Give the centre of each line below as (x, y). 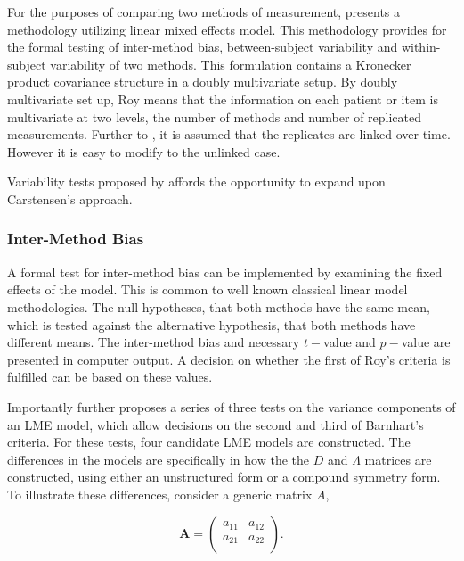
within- (421, 47)
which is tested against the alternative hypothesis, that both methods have (212, 324)
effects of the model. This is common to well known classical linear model (208, 289)
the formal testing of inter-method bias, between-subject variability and (203, 47)
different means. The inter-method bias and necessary (154, 342)
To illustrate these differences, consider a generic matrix (160, 494)
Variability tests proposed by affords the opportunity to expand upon (196, 181)
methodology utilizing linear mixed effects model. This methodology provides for (227, 29)
